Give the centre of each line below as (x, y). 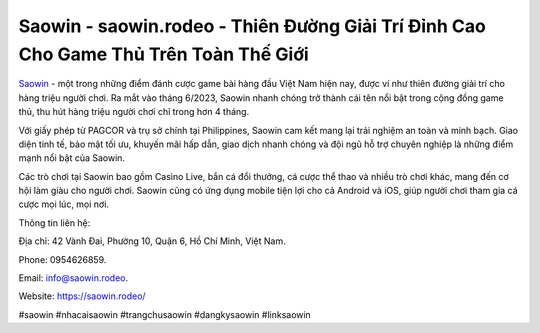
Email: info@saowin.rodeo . (73, 278)
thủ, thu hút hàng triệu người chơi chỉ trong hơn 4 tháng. (134, 112)
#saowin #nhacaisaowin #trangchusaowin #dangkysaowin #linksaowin (165, 314)
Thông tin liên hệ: (54, 222)
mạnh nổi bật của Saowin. (71, 158)
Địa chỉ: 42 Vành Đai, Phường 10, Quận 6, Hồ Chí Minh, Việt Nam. (152, 241)
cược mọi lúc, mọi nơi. (64, 204)
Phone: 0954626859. (62, 259)
